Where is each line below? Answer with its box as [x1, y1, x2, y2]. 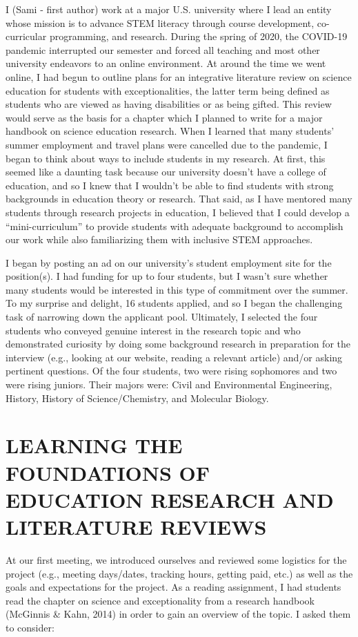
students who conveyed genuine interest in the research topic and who [6, 323, 301, 337]
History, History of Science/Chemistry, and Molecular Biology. [6, 390, 269, 405]
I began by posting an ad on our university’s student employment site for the [6, 255, 332, 269]
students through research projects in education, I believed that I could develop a [6, 205, 350, 219]
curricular [6, 29, 47, 44]
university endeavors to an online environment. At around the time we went [6, 56, 326, 70]
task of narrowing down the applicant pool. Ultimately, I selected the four [6, 310, 318, 324]
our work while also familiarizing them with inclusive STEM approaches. [6, 232, 313, 247]
